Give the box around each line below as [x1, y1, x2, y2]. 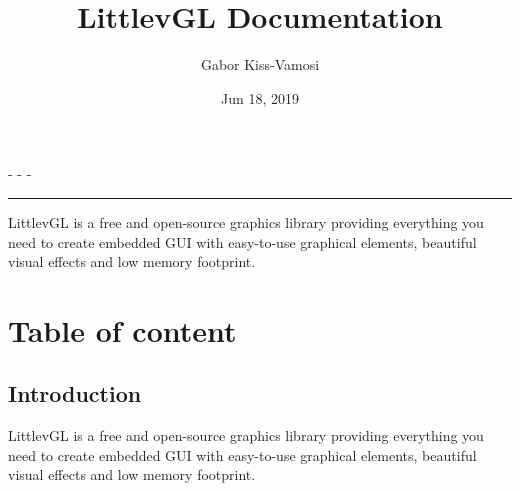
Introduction [8, 378, 142, 409]
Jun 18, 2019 [221, 87, 299, 108]
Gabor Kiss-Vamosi [200, 54, 320, 75]
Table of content [8, 309, 237, 350]
